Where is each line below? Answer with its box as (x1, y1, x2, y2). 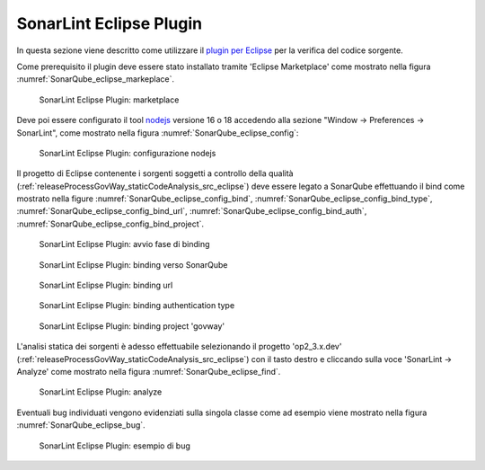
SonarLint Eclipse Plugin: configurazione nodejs (39, 147, 216, 158)
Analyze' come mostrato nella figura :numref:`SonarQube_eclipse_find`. (16, 366, 281, 377)
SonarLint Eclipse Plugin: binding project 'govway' (39, 320, 225, 332)
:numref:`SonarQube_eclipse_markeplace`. (16, 74, 175, 84)
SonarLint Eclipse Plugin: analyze (39, 386, 163, 397)
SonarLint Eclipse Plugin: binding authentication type (39, 300, 235, 311)
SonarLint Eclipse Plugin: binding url (39, 279, 173, 291)
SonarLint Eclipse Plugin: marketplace (39, 94, 180, 105)
